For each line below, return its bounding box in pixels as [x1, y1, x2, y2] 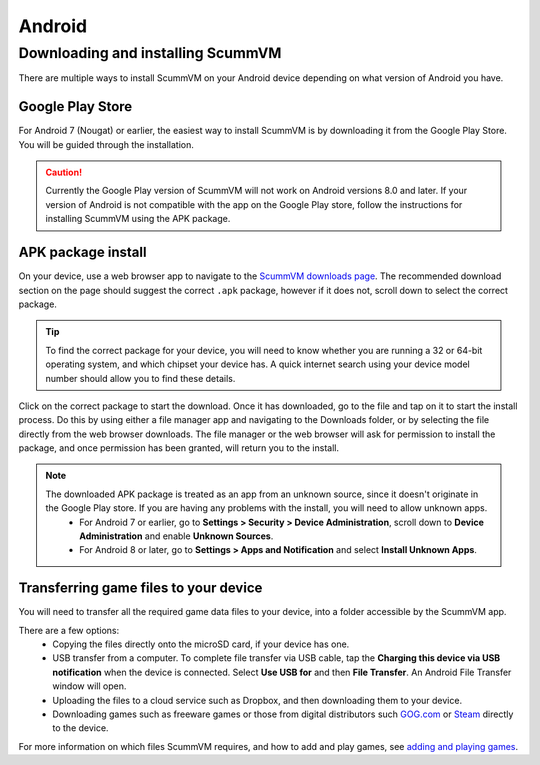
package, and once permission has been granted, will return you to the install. [18, 442, 340, 454]
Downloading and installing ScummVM [18, 44, 282, 62]
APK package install [18, 244, 147, 261]
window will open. [52, 680, 127, 692]
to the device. [52, 722, 109, 734]
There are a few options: [18, 624, 120, 636]
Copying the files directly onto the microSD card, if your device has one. [52, 638, 350, 650]
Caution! [45, 166, 83, 179]
